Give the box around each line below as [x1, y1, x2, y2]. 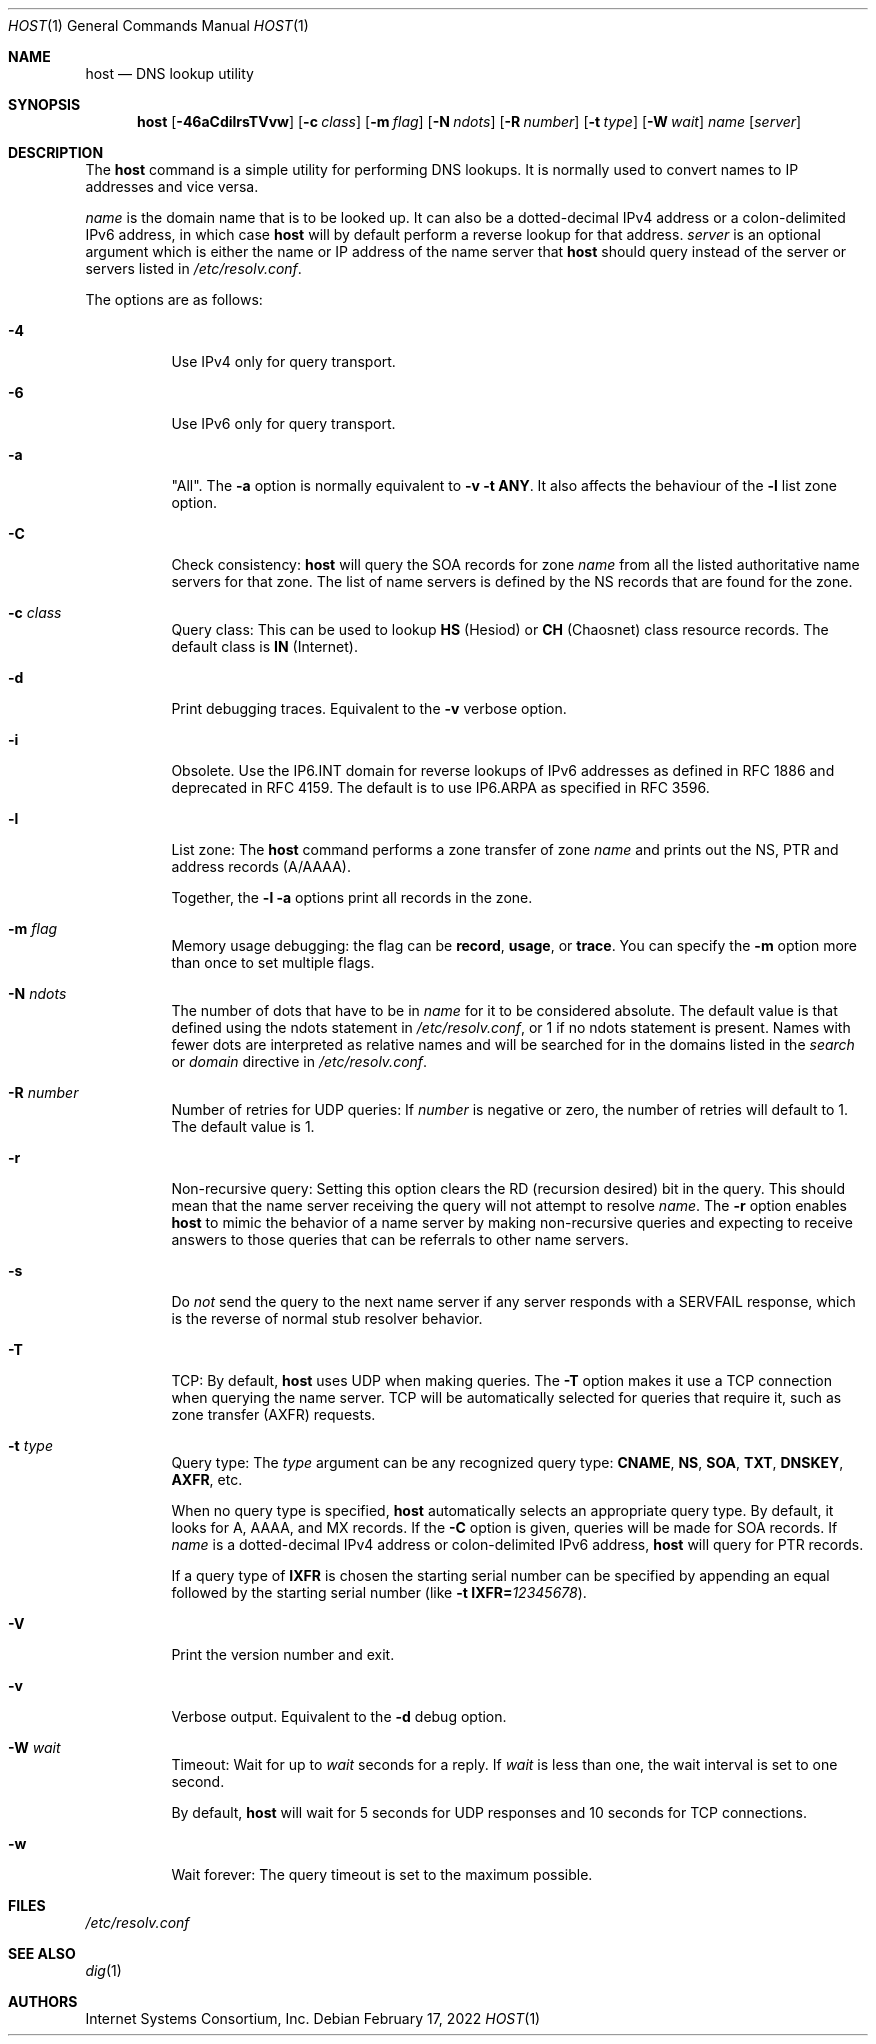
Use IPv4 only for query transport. [171, 353, 396, 370]
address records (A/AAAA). [171, 858, 351, 875]
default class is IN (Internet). [171, 638, 358, 655]
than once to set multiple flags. [171, 954, 375, 971]
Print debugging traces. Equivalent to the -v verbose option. [171, 700, 567, 717]
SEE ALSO [8, 1945, 76, 1962]
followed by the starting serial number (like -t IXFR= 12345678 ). [171, 1584, 587, 1601]
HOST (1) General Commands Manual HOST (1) [8, 17, 309, 34]
